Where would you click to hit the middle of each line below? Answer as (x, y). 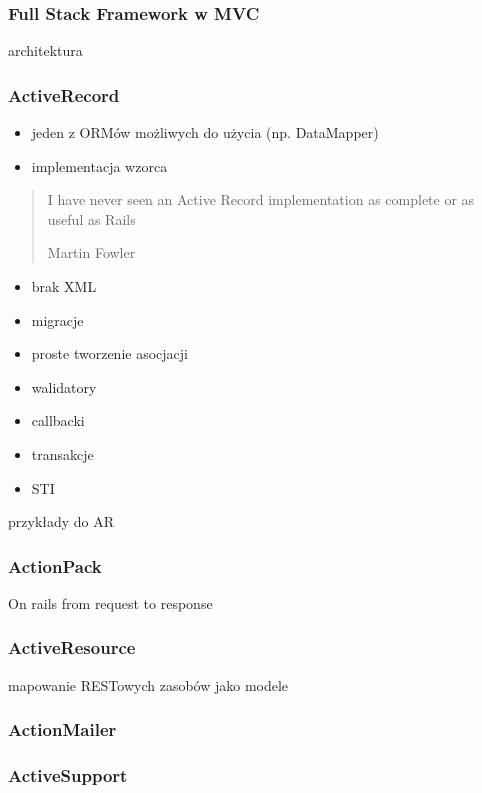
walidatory (64, 386)
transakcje (62, 453)
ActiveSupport (68, 775)
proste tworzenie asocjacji (109, 353)
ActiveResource (72, 647)
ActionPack (55, 565)
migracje (57, 319)
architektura (45, 50)
